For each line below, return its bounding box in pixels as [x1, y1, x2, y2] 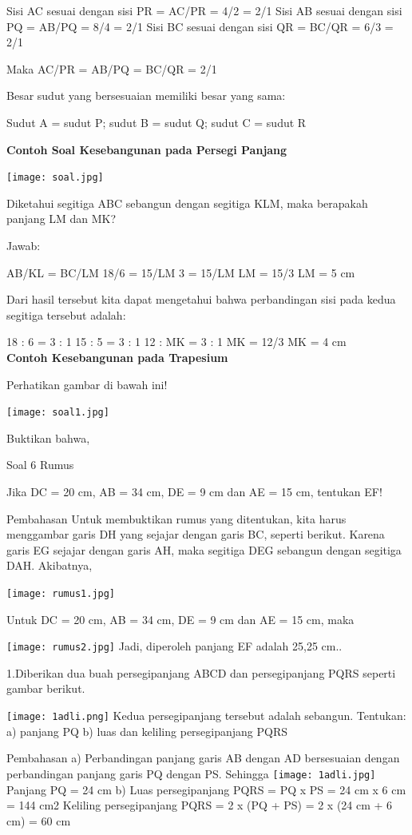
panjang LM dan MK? [6, 210, 117, 227]
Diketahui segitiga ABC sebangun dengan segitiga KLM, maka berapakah [6, 194, 368, 211]
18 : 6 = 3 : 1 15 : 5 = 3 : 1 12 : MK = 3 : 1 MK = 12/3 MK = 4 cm [6, 333, 347, 350]
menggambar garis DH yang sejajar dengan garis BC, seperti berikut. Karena [6, 526, 385, 543]
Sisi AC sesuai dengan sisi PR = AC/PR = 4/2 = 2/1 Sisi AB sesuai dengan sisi [6, 2, 402, 18]
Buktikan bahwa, [6, 429, 90, 446]
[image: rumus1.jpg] [6, 587, 116, 599]
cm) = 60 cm [6, 812, 71, 829]
